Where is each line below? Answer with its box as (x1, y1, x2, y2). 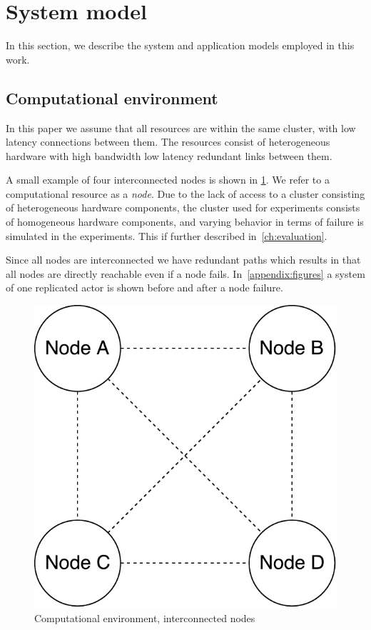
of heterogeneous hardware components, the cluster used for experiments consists (6, 200, 360, 215)
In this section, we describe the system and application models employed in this (6, 38, 355, 53)
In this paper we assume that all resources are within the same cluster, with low (6, 120, 356, 135)
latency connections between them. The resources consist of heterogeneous (6, 134, 330, 149)
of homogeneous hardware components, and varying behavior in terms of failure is (6, 214, 364, 229)
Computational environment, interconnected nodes (34, 610, 255, 625)
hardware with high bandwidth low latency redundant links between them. (6, 148, 332, 163)
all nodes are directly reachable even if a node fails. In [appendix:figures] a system (6, 266, 365, 281)
